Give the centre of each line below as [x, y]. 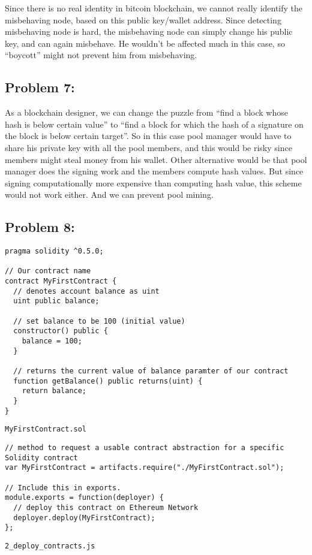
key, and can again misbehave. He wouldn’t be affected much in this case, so [145, 43]
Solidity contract [41, 458]
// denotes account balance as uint [86, 291]
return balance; [54, 391]
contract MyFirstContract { [61, 281]
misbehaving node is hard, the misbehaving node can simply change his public [149, 31]
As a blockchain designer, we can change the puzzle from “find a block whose [146, 112]
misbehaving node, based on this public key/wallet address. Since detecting [143, 19]
